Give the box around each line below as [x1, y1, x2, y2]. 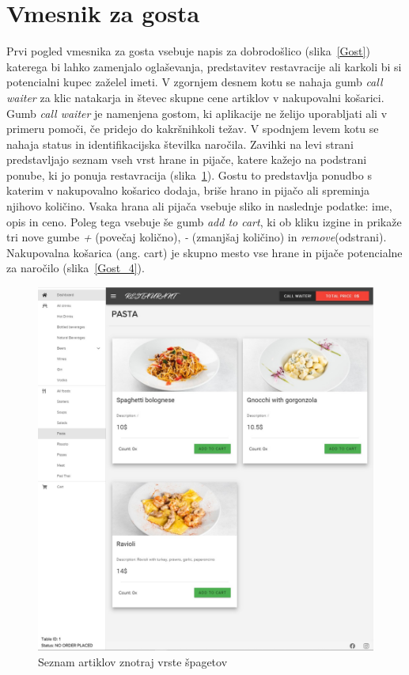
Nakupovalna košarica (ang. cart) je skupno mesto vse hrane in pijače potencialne [6, 244, 403, 260]
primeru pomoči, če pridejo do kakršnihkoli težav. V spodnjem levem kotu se [6, 120, 379, 137]
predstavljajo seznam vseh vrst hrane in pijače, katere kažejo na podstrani [6, 151, 367, 168]
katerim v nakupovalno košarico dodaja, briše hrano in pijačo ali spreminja [6, 182, 369, 199]
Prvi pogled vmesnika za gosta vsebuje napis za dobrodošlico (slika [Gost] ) [6, 43, 370, 59]
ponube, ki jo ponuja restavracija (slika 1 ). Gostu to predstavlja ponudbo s [6, 166, 372, 183]
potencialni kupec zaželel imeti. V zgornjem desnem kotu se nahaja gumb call [6, 74, 383, 90]
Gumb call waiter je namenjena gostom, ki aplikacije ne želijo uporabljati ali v [6, 104, 388, 121]
